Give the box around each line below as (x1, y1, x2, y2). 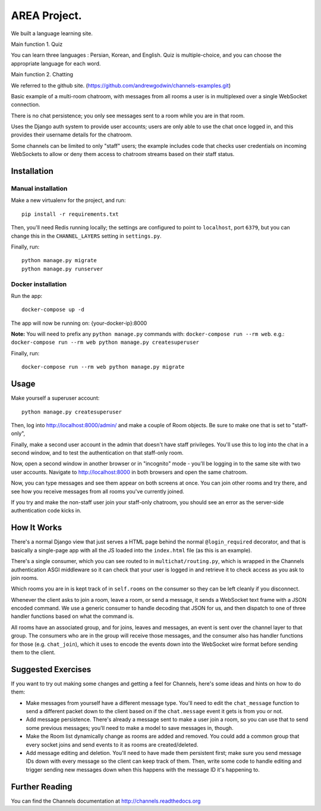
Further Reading (11, 781, 73, 792)
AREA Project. (11, 9, 83, 22)
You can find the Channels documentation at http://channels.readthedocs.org (11, 797, 201, 804)
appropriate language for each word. (11, 60, 101, 67)
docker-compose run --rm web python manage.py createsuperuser (11, 339, 199, 346)
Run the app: (11, 292, 43, 299)
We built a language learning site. (11, 30, 93, 37)
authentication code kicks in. (11, 507, 81, 514)
